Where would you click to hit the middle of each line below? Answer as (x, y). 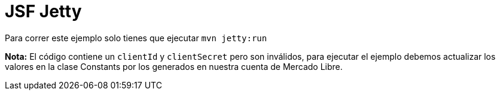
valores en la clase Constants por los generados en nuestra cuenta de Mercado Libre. (174, 66)
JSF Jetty (43, 11)
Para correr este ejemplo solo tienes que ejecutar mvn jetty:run (136, 38)
